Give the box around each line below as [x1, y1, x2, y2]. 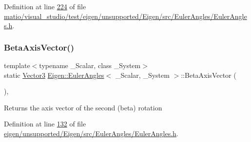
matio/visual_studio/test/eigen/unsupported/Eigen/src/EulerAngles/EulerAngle [4, 11, 247, 21]
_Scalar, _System [115, 70, 170, 80]
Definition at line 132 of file [4, 119, 86, 129]
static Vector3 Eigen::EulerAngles [4, 70, 104, 80]
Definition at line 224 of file [4, 1, 86, 11]
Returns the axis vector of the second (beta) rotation [4, 102, 162, 112]
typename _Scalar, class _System [39, 60, 141, 70]
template [4, 60, 30, 70]
